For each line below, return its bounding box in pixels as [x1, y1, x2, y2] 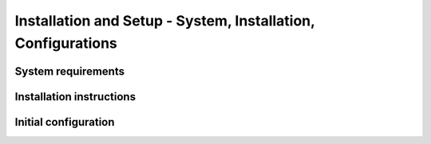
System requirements [14, 64, 125, 78]
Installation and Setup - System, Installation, [14, 12, 315, 29]
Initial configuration [14, 115, 115, 129]
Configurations [14, 34, 117, 52]
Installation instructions [14, 90, 136, 103]
